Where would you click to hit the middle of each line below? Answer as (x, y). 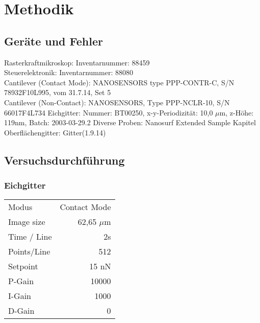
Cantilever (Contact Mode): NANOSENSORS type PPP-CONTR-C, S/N (119, 82)
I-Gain (20, 296)
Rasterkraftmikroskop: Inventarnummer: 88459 (77, 62)
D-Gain (21, 311)
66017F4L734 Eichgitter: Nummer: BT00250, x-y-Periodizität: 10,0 (109, 112)
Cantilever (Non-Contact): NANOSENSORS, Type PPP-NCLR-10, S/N (117, 102)
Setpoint (23, 266)
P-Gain (21, 281)
